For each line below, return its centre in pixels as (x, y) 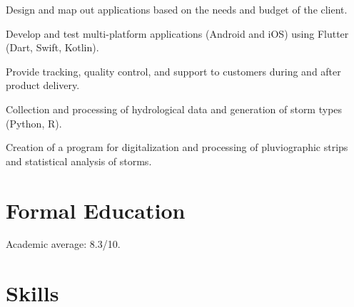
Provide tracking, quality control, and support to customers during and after (173, 71)
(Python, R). (34, 123)
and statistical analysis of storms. (79, 161)
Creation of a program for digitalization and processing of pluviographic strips (177, 147)
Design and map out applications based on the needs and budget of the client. (177, 9)
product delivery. (43, 85)
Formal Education (96, 210)
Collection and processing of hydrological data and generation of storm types (174, 109)
